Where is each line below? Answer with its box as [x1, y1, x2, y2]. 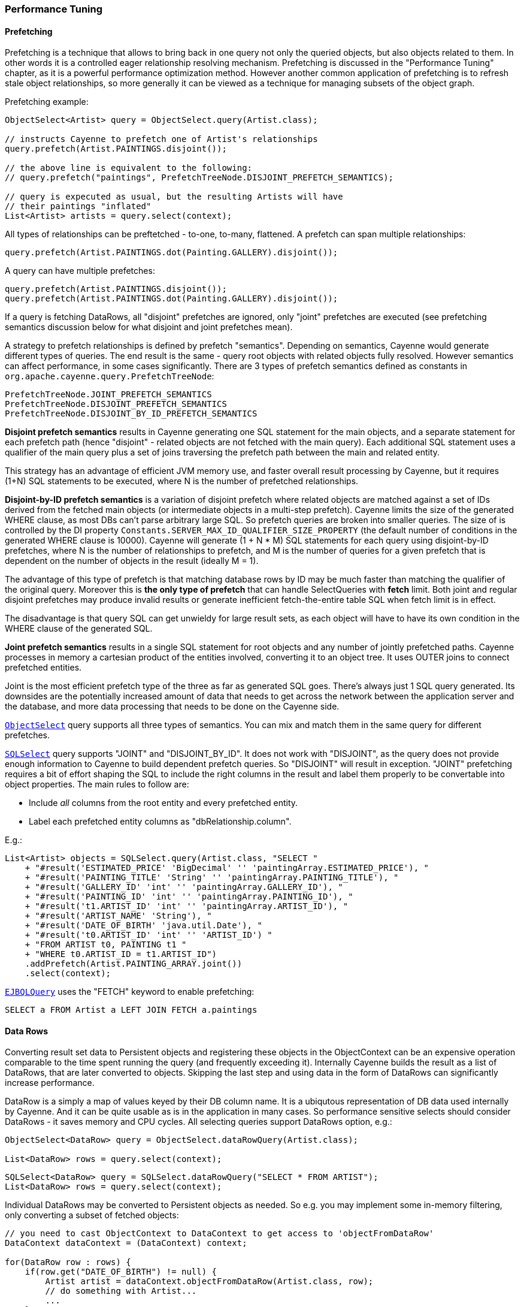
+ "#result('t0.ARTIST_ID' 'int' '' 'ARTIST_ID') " [25, 930, 272, 940]
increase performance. [5, 1077, 95, 1088]
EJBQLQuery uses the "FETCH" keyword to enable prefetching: [5, 986, 255, 997]
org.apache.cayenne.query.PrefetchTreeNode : [5, 371, 214, 382]
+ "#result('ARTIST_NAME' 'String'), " [25, 911, 212, 921]
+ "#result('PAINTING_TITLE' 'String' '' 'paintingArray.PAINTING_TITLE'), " [25, 873, 399, 883]
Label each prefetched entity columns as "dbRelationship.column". [29, 816, 292, 827]
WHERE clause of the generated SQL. [5, 623, 153, 634]
